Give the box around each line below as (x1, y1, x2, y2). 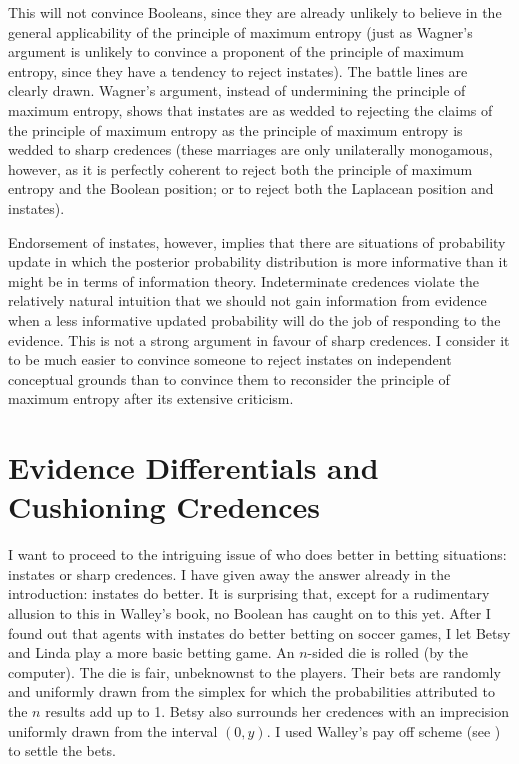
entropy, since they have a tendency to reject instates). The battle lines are (8, 60, 468, 81)
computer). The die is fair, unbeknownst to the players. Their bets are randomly (8, 661, 501, 682)
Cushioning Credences (8, 486, 320, 527)
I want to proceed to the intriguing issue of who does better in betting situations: (8, 544, 507, 565)
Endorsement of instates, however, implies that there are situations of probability (8, 231, 506, 252)
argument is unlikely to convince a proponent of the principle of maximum (8, 41, 464, 62)
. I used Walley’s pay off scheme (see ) (266, 720, 501, 741)
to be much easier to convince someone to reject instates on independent (8, 349, 452, 370)
